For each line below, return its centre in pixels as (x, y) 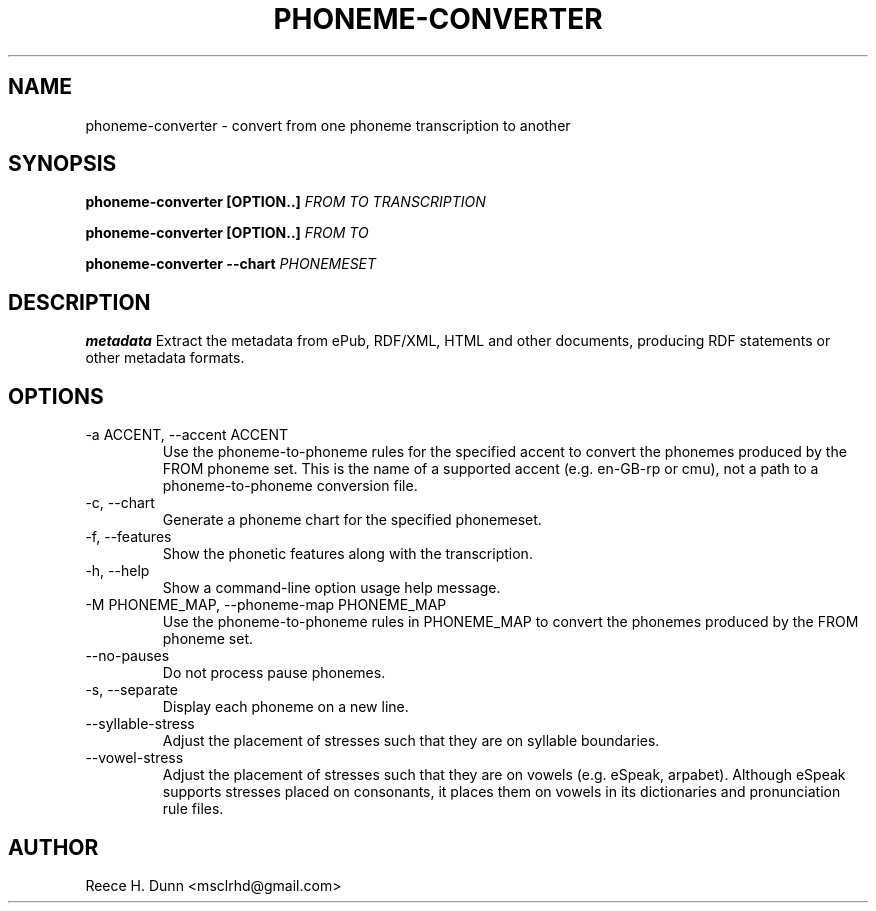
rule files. (193, 809)
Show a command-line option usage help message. (331, 588)
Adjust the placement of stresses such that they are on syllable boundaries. (411, 741)
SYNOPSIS (62, 164)
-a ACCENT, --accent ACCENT (187, 435)
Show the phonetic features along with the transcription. (347, 554)
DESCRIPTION (79, 302)
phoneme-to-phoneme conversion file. (290, 486)
